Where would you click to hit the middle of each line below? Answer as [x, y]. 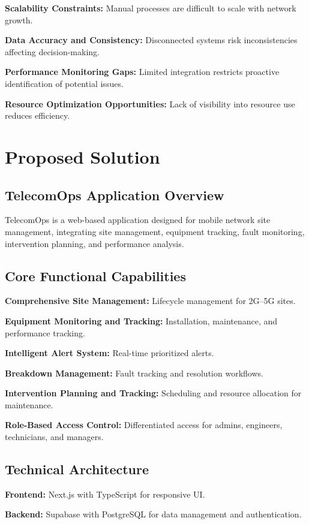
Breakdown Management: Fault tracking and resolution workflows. [134, 373]
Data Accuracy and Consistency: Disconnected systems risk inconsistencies [151, 40]
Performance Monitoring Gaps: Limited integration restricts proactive [142, 72]
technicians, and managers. [54, 437]
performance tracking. [45, 332]
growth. [19, 19]
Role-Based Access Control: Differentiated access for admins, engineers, [144, 425]
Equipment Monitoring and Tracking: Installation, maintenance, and [141, 320]
